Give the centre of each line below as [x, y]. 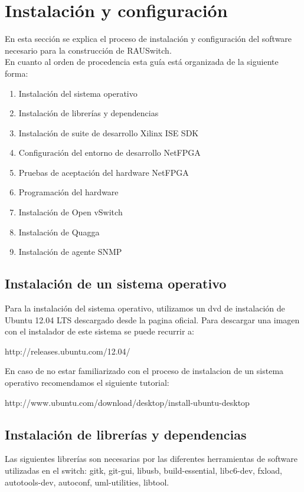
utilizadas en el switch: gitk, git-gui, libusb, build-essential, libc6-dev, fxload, [143, 470]
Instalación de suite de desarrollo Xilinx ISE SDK [109, 132]
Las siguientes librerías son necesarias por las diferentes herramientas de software [151, 459]
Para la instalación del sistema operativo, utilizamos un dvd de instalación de [145, 308]
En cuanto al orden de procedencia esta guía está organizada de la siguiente [142, 62]
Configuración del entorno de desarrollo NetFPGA [109, 152]
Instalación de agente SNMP [70, 252]
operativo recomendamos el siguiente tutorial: [87, 383]
